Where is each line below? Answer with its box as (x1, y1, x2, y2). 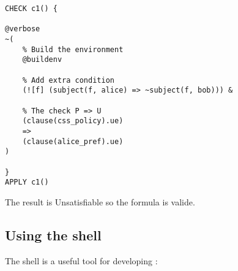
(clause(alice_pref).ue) (22, 137, 124, 146)
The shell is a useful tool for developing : (5, 254, 158, 267)
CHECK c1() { (5, 4, 58, 13)
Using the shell (5, 225, 102, 244)
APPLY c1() (5, 178, 49, 187)
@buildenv (22, 55, 62, 64)
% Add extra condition (22, 75, 114, 85)
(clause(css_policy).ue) (22, 116, 124, 126)
